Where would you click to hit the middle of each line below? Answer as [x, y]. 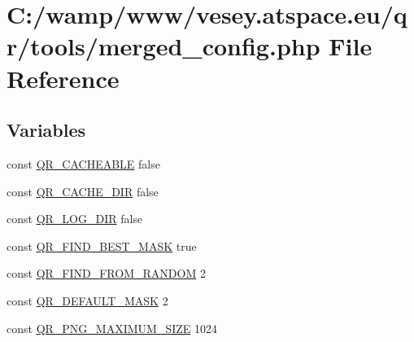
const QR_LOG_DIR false [75, 219]
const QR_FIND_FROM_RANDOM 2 [106, 273]
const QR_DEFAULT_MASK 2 [87, 300]
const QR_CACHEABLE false [83, 163]
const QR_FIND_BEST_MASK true [102, 246]
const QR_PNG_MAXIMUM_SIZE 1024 [112, 328]
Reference [63, 78]
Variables [46, 130]
